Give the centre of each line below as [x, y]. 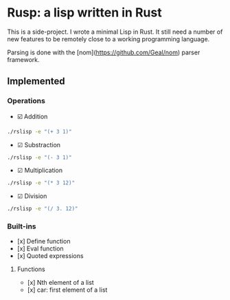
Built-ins [22, 226]
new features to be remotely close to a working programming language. [108, 39]
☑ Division [32, 196]
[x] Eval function [40, 248]
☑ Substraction [38, 144]
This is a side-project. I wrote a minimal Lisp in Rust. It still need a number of [115, 32]
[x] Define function [44, 242]
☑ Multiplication [40, 171]
